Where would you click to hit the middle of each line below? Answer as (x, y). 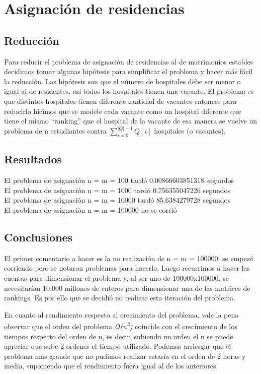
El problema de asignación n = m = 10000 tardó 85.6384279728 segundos (117, 200)
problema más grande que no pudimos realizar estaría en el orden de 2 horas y (125, 356)
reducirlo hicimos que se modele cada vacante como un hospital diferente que (123, 111)
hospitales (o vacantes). (190, 131)
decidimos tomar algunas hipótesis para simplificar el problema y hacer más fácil (128, 71)
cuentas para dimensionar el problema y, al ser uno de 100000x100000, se (116, 277)
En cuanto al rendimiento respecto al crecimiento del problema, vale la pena (121, 314)
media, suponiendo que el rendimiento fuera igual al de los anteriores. (111, 366)
